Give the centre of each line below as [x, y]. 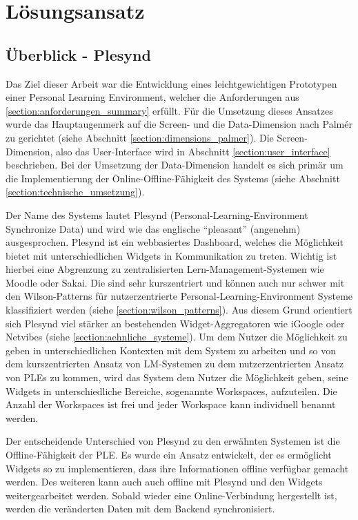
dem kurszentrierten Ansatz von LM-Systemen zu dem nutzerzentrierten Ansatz [175, 364]
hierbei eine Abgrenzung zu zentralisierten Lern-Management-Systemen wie [165, 269]
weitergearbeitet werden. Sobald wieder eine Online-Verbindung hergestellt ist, [171, 495]
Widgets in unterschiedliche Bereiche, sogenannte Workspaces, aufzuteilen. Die [171, 391]
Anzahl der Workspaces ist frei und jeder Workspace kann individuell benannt [171, 404]
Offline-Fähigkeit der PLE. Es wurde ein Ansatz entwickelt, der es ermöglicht [169, 455]
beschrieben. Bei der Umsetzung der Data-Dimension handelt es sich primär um [175, 165]
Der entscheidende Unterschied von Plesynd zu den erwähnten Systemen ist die [173, 441]
